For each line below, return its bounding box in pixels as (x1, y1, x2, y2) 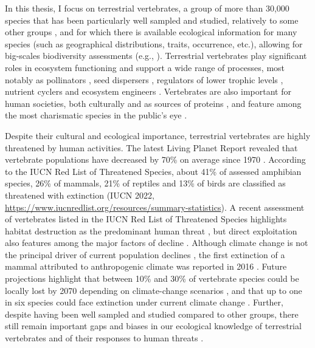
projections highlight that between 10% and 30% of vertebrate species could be (5, 272, 299, 285)
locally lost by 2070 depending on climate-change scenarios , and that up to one (5, 284, 302, 296)
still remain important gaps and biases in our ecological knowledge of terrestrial (5, 319, 302, 332)
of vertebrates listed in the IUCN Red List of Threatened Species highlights (5, 213, 287, 225)
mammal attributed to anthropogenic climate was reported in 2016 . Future (5, 260, 287, 273)
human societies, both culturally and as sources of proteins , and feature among (5, 97, 302, 109)
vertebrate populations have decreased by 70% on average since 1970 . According (5, 153, 306, 166)
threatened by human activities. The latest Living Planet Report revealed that (5, 141, 298, 154)
